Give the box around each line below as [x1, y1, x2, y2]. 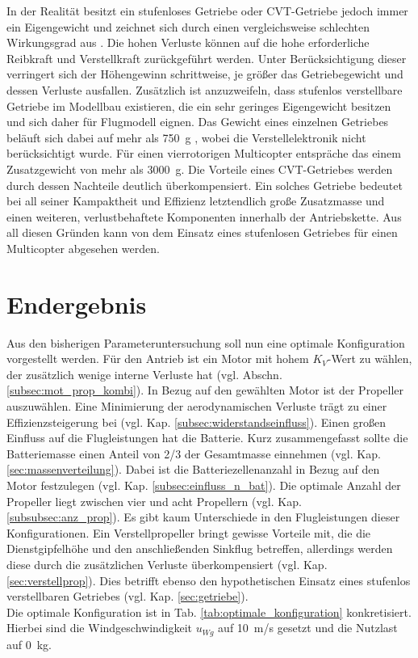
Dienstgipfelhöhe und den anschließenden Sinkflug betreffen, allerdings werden [6, 540, 393, 557]
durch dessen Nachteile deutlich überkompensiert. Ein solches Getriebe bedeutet [6, 176, 403, 193]
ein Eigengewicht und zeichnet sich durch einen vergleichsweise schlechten [6, 18, 370, 35]
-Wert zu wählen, [327, 350, 412, 367]
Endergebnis [6, 287, 147, 320]
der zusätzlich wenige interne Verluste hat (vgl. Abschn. [6, 365, 282, 382]
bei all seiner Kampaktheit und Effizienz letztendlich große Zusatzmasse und [6, 192, 385, 209]
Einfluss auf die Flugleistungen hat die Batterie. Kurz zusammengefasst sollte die [6, 429, 408, 446]
